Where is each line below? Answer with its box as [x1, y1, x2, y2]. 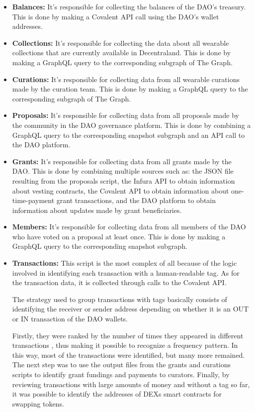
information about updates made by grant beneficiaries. [12, 205, 182, 215]
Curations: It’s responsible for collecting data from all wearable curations [12, 74, 240, 84]
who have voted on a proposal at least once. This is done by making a [12, 231, 226, 241]
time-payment [12, 195, 55, 206]
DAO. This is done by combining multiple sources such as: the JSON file [12, 166, 234, 176]
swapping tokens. [12, 398, 64, 409]
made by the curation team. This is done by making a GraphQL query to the [12, 84, 248, 94]
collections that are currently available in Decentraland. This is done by [12, 47, 231, 58]
